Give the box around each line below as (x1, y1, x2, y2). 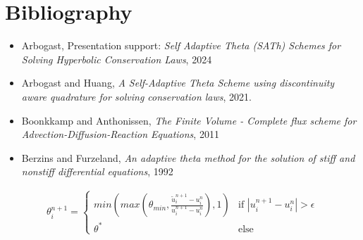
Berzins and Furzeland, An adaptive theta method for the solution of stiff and (21, 150, 355, 165)
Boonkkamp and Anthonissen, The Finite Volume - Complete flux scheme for (21, 113, 357, 127)
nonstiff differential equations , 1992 (21, 164, 173, 179)
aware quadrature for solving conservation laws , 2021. (21, 89, 252, 103)
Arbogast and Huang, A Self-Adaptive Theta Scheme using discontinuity (21, 75, 335, 90)
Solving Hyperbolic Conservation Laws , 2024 (21, 51, 212, 66)
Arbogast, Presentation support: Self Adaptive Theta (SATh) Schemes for (21, 38, 341, 53)
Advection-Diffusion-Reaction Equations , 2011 (21, 127, 219, 141)
